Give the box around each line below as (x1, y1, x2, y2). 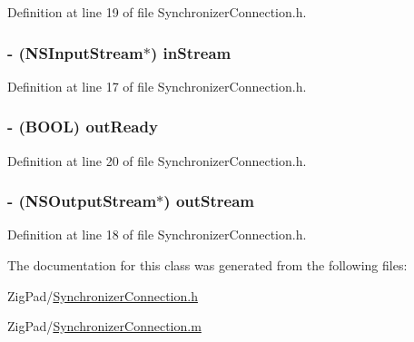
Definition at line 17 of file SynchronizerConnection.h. (7, 76, 307, 95)
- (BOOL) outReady (7, 115, 158, 138)
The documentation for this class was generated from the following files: (7, 256, 408, 275)
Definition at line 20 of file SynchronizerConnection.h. (7, 151, 307, 170)
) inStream (150, 41, 232, 64)
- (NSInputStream (7, 41, 143, 64)
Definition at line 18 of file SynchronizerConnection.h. (7, 225, 307, 244)
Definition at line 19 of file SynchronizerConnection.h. (7, 3, 307, 21)
